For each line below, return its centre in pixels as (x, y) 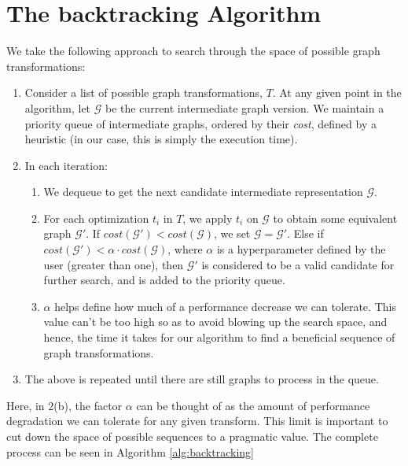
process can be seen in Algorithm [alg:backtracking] (130, 451)
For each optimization (96, 218)
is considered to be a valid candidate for (298, 264)
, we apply (208, 218)
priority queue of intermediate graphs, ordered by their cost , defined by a (200, 123)
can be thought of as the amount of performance (253, 405)
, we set (232, 233)
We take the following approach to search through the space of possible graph (193, 51)
